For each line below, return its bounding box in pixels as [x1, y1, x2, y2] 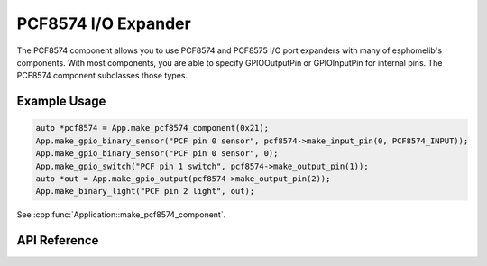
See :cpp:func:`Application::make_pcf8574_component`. [16, 209, 226, 220]
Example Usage [16, 94, 106, 109]
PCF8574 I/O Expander [16, 14, 191, 33]
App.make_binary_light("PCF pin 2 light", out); [35, 186, 255, 197]
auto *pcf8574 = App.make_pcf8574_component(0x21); [35, 123, 270, 133]
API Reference [16, 233, 99, 248]
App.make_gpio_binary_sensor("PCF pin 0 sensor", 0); [35, 149, 279, 159]
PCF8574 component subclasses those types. [16, 70, 188, 81]
